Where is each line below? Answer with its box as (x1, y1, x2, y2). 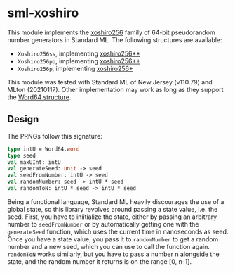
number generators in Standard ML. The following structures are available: (7, 35, 222, 44)
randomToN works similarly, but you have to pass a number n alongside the (7, 250, 220, 258)
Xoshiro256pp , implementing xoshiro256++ (17, 56, 141, 65)
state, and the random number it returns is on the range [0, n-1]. (7, 257, 192, 265)
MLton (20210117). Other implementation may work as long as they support (7, 85, 224, 94)
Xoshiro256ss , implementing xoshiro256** (17, 49, 140, 58)
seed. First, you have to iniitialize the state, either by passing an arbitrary (7, 212, 217, 221)
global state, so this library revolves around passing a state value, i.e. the (7, 205, 218, 213)
